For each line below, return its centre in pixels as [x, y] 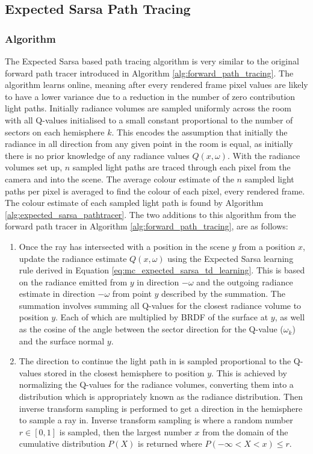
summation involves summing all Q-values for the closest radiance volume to [160, 305]
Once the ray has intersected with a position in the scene [124, 246]
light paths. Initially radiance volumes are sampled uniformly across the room [148, 108]
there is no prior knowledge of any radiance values [97, 155]
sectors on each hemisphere [55, 132]
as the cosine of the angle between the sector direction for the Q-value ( [151, 329]
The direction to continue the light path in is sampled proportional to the [155, 361]
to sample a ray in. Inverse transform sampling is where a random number [156, 420]
